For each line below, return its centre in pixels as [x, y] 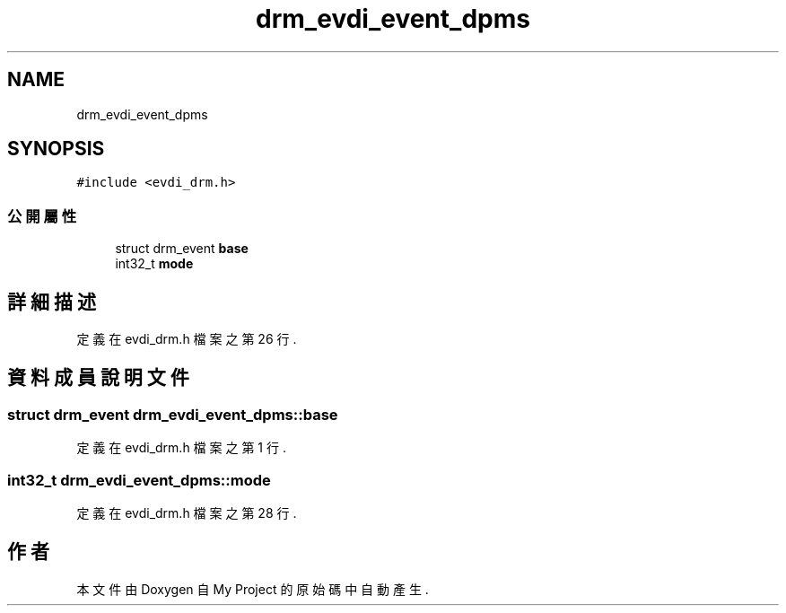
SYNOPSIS [56, 149]
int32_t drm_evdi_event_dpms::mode [139, 480]
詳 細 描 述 [52, 302]
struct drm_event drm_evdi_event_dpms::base [173, 414]
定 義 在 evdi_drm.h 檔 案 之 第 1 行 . [181, 448]
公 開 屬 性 [42, 216]
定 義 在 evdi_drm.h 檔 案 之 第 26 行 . [187, 339]
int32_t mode [154, 264]
